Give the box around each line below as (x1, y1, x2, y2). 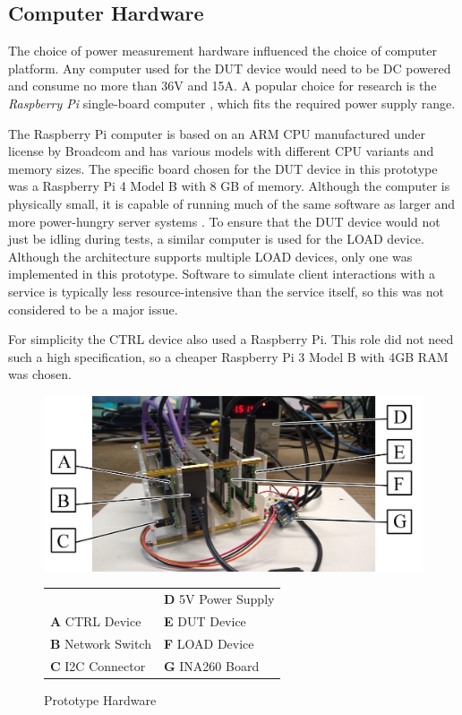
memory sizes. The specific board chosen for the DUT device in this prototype (8, 159, 438, 177)
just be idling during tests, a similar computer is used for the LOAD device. (8, 229, 424, 248)
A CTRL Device (50, 611, 141, 630)
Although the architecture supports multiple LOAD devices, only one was (8, 246, 413, 265)
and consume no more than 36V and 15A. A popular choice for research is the (8, 76, 437, 95)
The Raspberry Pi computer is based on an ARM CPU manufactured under (8, 124, 425, 142)
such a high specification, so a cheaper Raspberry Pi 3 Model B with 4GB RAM (8, 347, 449, 366)
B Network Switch (50, 633, 151, 652)
